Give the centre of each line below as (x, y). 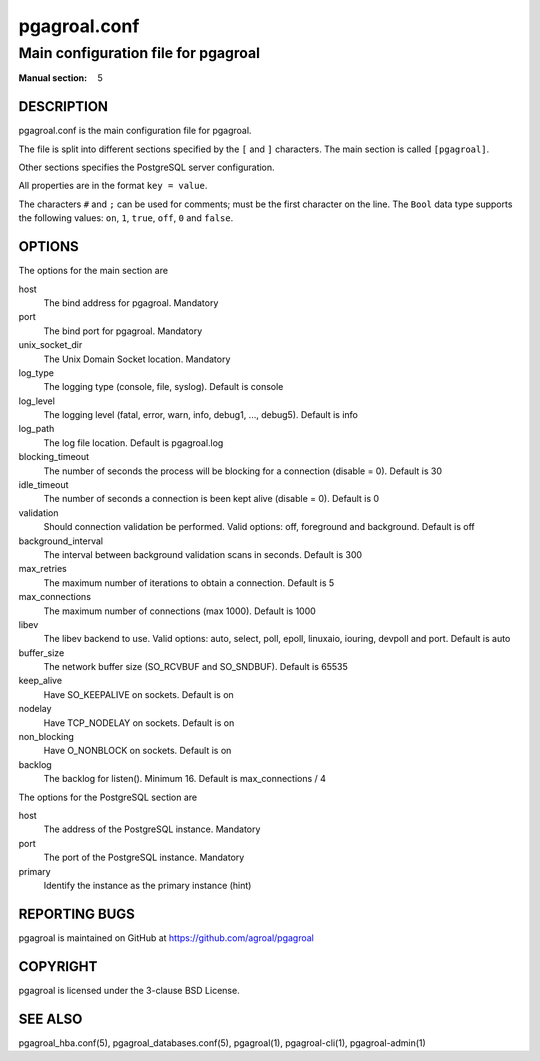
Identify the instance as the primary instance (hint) (147, 885)
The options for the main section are (93, 271)
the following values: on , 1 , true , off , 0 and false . (126, 218)
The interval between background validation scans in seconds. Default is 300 (203, 554)
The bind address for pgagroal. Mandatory (131, 302)
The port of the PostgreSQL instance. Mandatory (144, 857)
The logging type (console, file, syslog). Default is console (163, 387)
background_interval (61, 541)
